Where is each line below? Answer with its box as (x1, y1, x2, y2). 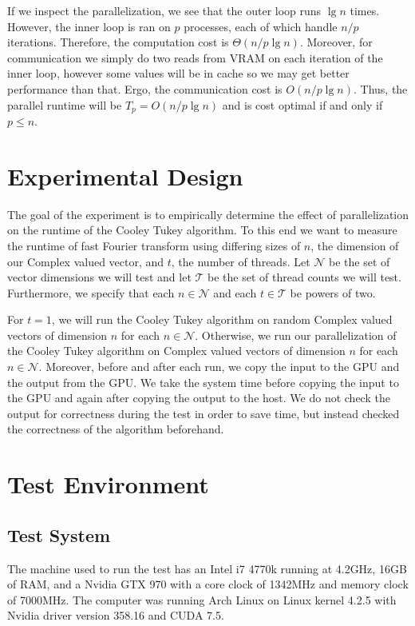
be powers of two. (290, 284, 376, 301)
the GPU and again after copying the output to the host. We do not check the (7, 389, 390, 406)
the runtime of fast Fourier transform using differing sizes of (7, 237, 301, 253)
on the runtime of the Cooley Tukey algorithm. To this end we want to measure (7, 221, 397, 238)
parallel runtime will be (7, 96, 122, 113)
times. (350, 2, 380, 18)
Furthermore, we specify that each (7, 284, 175, 301)
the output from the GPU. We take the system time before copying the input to (7, 373, 399, 390)
